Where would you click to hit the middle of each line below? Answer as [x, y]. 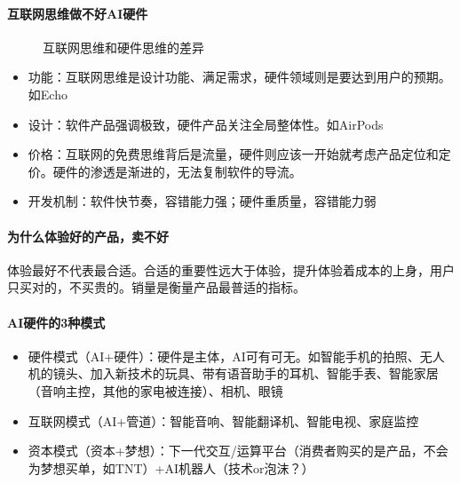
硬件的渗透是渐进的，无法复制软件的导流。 [177, 171]
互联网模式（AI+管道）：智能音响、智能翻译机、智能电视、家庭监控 [223, 420]
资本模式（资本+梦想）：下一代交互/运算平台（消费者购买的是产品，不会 [238, 451]
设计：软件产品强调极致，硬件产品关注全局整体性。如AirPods [206, 124]
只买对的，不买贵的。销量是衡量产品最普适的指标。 [156, 287]
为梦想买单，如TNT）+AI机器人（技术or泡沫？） [171, 467]
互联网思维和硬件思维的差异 [123, 47]
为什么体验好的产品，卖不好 [88, 236]
